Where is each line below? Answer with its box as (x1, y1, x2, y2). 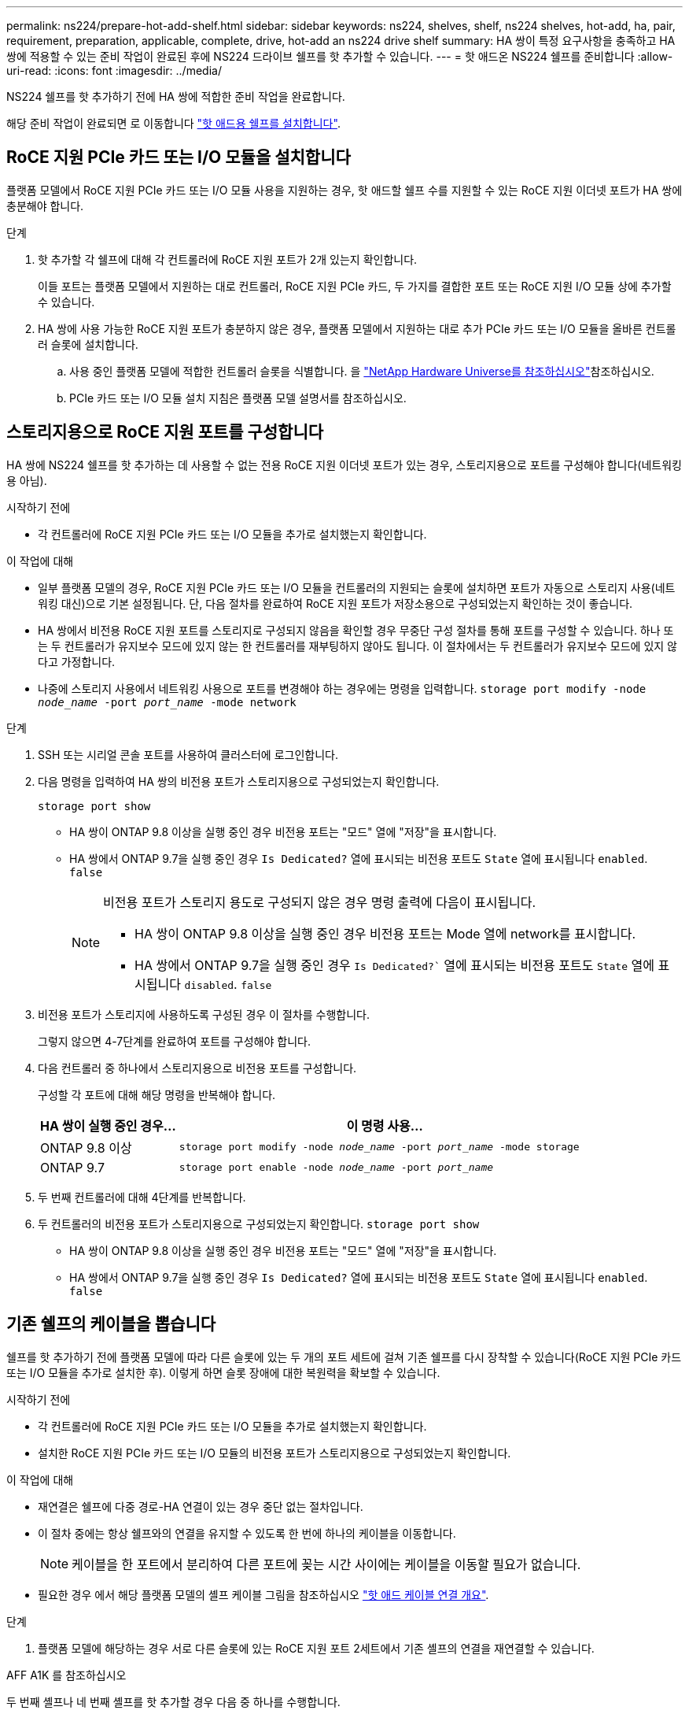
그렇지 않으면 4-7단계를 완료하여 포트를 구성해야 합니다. (38, 1034, 311, 1048)
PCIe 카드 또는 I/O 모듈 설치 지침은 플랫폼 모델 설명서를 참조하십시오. (69, 391, 407, 405)
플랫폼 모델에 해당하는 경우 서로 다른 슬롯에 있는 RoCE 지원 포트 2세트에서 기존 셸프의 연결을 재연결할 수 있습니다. (38, 1641, 595, 1655)
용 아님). (6, 473, 47, 487)
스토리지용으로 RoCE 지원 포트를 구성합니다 (6, 422, 324, 442)
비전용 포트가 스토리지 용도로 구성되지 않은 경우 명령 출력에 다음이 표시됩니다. (103, 894, 536, 910)
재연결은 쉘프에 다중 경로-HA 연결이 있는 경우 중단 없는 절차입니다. (38, 1499, 363, 1513)
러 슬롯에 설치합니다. (38, 337, 138, 351)
